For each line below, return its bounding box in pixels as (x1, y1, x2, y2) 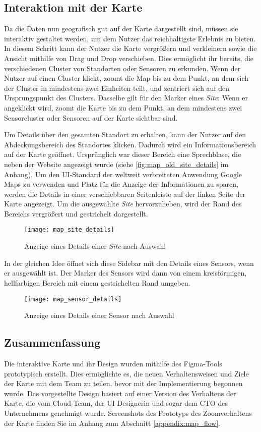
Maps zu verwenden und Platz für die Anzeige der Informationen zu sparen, (4, 179, 238, 189)
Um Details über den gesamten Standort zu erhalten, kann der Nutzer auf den (4, 129, 246, 140)
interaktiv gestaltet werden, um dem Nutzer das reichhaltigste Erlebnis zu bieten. (4, 33, 256, 43)
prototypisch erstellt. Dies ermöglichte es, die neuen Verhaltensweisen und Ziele (4, 368, 249, 379)
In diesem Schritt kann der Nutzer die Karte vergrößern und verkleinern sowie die (4, 43, 257, 53)
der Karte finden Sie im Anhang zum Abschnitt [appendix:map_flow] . (4, 417, 221, 428)
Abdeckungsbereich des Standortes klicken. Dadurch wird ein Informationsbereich (4, 139, 256, 149)
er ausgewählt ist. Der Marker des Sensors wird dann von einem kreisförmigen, (4, 267, 247, 278)
